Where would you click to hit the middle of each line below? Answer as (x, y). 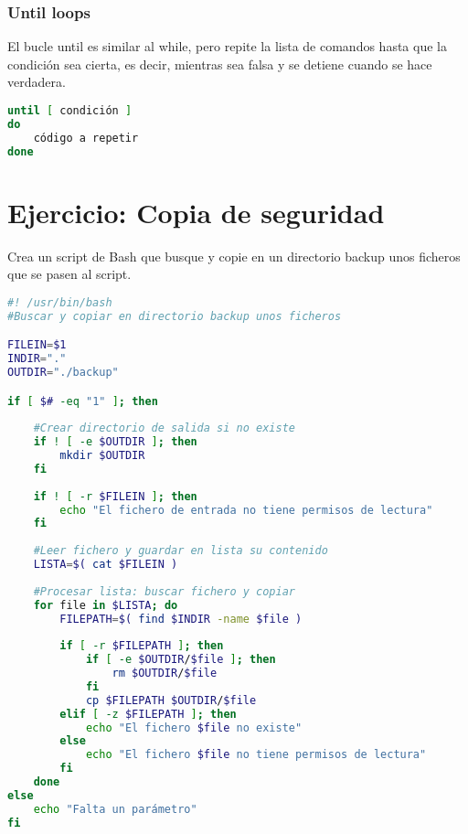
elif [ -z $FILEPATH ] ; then (148, 714)
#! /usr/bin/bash (60, 302)
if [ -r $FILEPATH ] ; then (142, 646)
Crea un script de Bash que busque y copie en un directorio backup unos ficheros (234, 256)
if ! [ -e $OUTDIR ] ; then (115, 442)
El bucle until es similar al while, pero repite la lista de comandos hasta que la (227, 46)
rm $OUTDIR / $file (165, 673)
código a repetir (86, 138)
